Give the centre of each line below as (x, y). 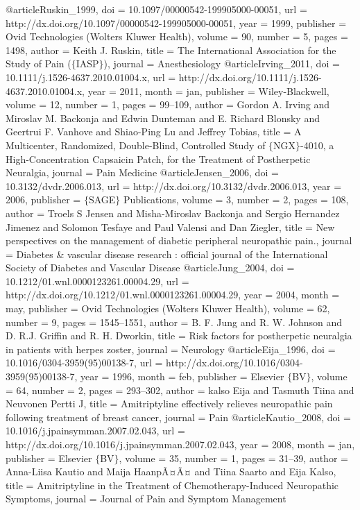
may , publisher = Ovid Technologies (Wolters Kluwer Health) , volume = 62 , (168, 308)
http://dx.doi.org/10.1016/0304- (234, 363)
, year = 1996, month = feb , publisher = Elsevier (179, 376)
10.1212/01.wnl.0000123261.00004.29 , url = (97, 281)
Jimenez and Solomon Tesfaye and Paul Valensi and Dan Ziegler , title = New (170, 227)
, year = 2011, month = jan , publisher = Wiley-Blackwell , (206, 91)
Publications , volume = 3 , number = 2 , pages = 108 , (236, 199)
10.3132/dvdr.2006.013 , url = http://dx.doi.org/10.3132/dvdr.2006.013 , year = (174, 186)
